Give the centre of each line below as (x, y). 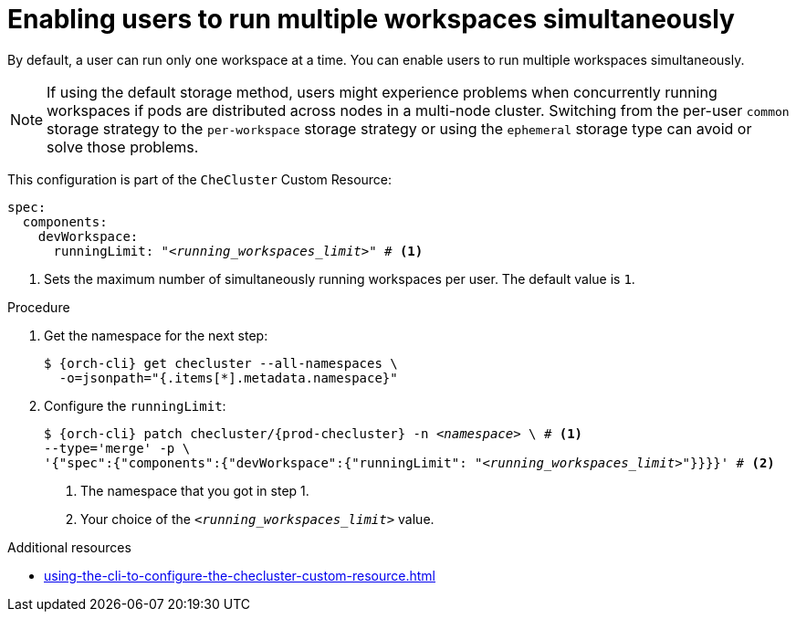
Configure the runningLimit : (135, 405)
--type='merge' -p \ (117, 448)
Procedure (39, 307)
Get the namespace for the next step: (156, 335)
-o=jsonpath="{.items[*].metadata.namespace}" (228, 378)
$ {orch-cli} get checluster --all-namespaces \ (221, 363)
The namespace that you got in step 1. (195, 490)
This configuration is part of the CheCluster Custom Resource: (200, 179)
